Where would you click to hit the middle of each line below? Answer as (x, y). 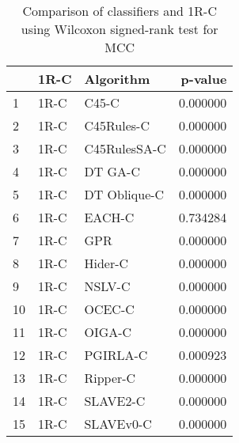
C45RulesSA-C (125, 148)
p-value (204, 79)
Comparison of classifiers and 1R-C (119, 11)
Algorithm (117, 79)
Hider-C (106, 263)
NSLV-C (107, 286)
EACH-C (109, 217)
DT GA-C (112, 171)
